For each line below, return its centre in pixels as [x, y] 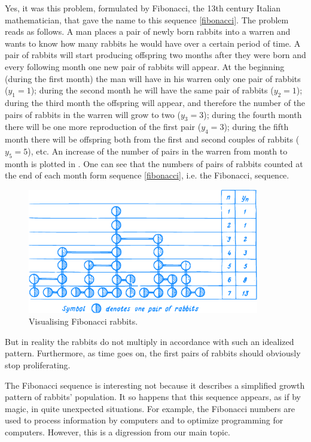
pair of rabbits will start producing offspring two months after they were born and [155, 55]
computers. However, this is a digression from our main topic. [118, 432]
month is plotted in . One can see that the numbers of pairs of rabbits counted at [154, 163]
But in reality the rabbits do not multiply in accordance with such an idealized [150, 341]
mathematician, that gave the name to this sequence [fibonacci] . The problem [147, 19]
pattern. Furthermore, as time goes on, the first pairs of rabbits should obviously [153, 353]
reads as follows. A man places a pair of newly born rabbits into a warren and [148, 31]
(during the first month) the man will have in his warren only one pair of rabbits [153, 78]
